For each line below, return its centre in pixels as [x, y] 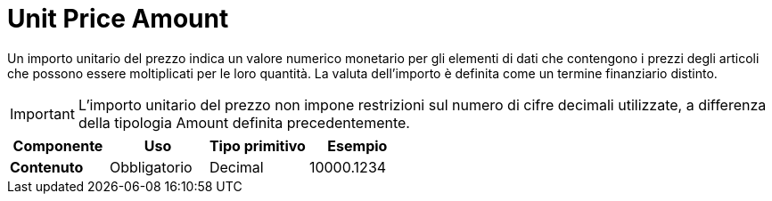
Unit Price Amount [118, 19]
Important [42, 113]
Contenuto [47, 167]
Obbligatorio [151, 167]
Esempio [357, 145]
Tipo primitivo [257, 145]
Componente [58, 145]
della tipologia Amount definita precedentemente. [244, 122]
